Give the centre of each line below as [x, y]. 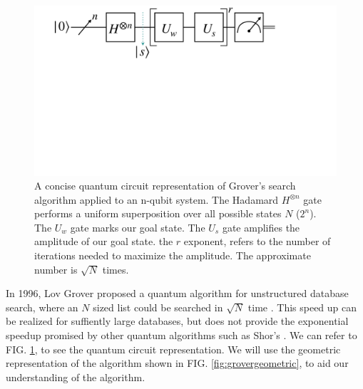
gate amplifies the [261, 227]
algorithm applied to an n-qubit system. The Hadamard [157, 199]
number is [56, 269]
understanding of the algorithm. [76, 377]
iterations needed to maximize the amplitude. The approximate [173, 255]
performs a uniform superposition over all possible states [158, 213]
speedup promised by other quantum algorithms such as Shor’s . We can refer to [181, 335]
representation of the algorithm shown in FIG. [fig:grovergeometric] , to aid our [177, 363]
